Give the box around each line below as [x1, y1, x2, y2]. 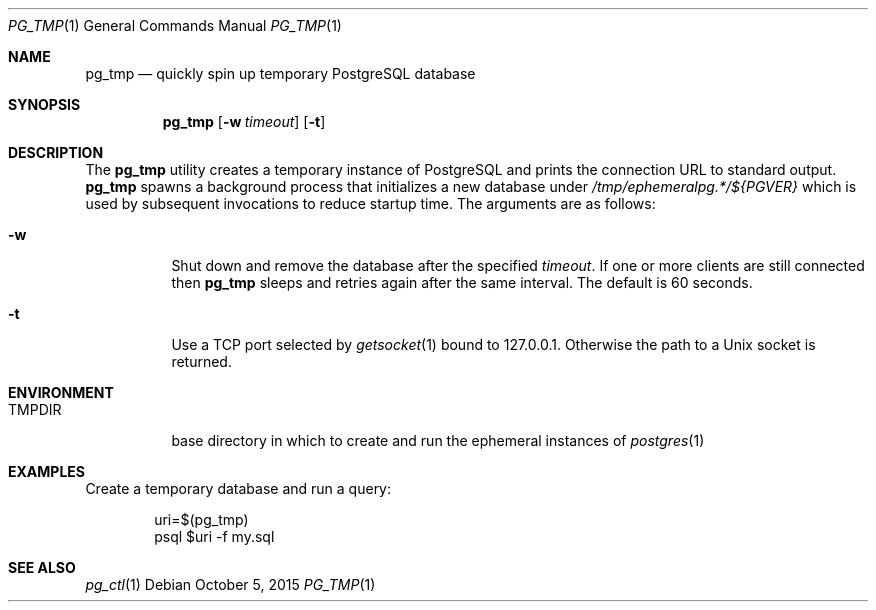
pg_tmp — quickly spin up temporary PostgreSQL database [85, 65, 476, 82]
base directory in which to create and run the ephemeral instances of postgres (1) [171, 432, 705, 449]
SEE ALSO [8, 559, 76, 576]
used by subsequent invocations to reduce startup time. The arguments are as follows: [85, 195, 656, 212]
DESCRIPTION [8, 144, 104, 161]
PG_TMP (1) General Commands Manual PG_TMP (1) [8, 17, 342, 34]
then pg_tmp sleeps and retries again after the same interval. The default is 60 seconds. [171, 274, 753, 291]
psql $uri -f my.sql [154, 528, 275, 545]
